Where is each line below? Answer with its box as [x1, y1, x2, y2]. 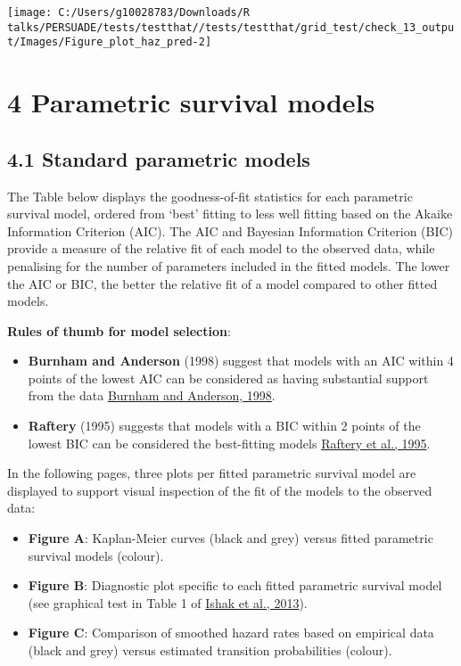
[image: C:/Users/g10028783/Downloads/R [7, 6, 251, 19]
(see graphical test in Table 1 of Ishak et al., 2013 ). [28, 593, 308, 612]
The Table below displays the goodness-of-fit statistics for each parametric [7, 186, 413, 205]
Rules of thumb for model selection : [7, 321, 231, 340]
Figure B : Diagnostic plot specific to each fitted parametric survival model [28, 576, 442, 595]
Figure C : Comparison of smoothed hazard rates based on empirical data [28, 623, 434, 642]
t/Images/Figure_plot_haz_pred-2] [7, 36, 212, 49]
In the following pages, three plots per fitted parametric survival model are [7, 464, 416, 482]
